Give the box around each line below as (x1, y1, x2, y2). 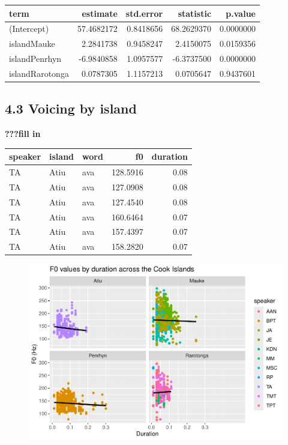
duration (151, 150, 188, 163)
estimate (82, 7, 118, 19)
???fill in (5, 127, 41, 140)
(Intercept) (9, 22, 49, 35)
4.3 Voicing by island (5, 99, 137, 118)
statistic (178, 7, 212, 19)
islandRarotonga (9, 67, 69, 79)
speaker (9, 150, 41, 163)
